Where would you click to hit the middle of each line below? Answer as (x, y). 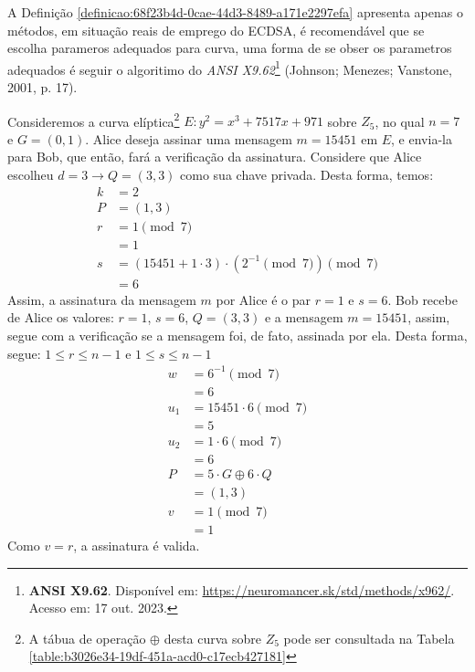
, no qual (400, 121)
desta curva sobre (213, 638)
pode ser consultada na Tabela (369, 638)
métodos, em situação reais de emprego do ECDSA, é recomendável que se (216, 30)
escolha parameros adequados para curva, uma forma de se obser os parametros (230, 48)
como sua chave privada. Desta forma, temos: (307, 175)
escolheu (31, 175)
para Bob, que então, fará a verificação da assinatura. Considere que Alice (215, 157)
